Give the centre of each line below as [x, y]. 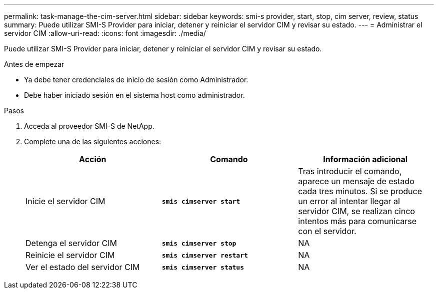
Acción [93, 159]
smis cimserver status [203, 267]
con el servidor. [327, 231]
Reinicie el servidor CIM [70, 255]
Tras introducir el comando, [350, 171]
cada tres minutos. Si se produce [360, 191]
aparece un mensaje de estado [356, 181]
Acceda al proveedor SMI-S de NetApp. [89, 126]
